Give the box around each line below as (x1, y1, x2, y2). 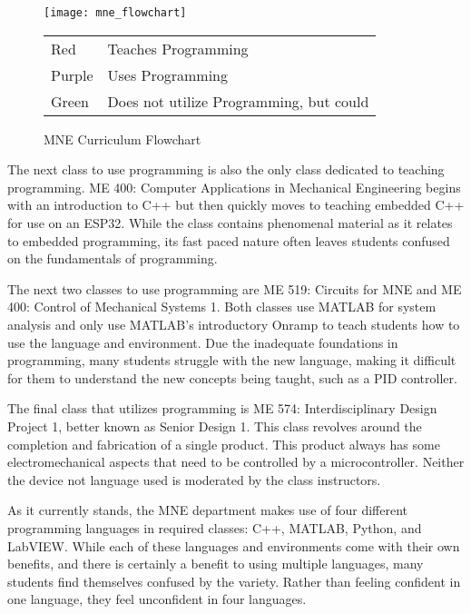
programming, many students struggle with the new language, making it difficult (7, 351, 456, 370)
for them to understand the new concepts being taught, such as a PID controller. (7, 368, 457, 387)
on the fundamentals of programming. (7, 249, 218, 268)
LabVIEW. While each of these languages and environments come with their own (7, 536, 460, 555)
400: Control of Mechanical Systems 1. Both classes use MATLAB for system (7, 297, 437, 316)
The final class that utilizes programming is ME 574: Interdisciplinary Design (7, 399, 437, 418)
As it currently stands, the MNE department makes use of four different (7, 500, 407, 520)
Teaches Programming (107, 37, 249, 59)
